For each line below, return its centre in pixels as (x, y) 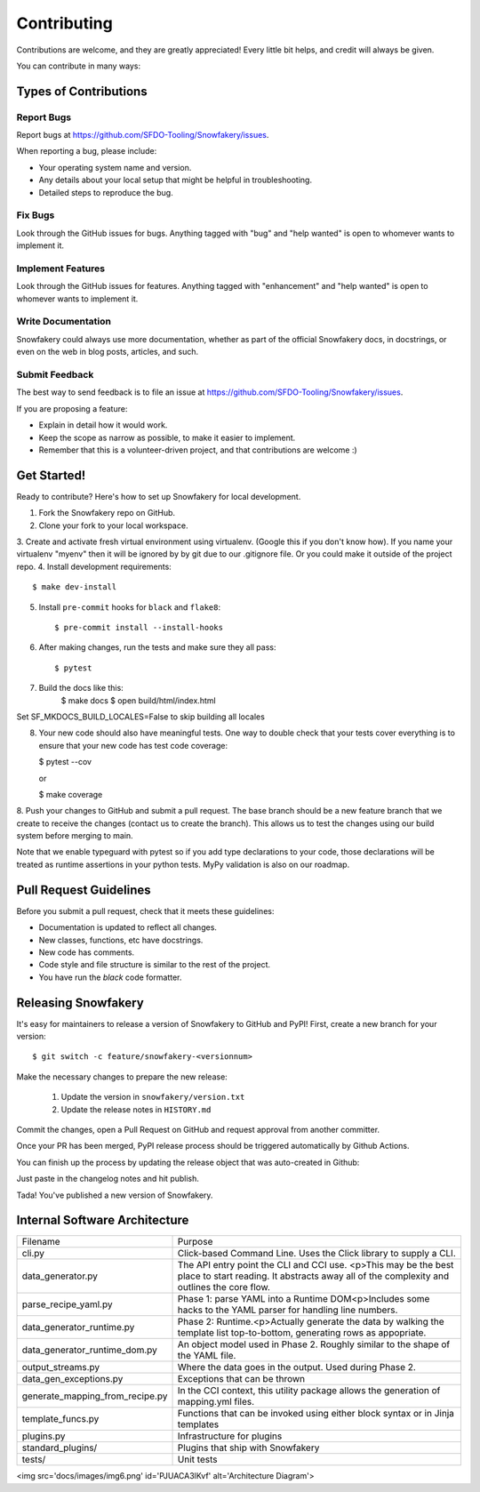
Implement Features (61, 269)
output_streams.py (61, 1368)
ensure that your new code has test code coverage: (133, 745)
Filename (41, 1242)
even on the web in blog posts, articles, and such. (108, 352)
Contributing (64, 23)
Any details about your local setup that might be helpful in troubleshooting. (176, 180)
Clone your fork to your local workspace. (113, 525)
